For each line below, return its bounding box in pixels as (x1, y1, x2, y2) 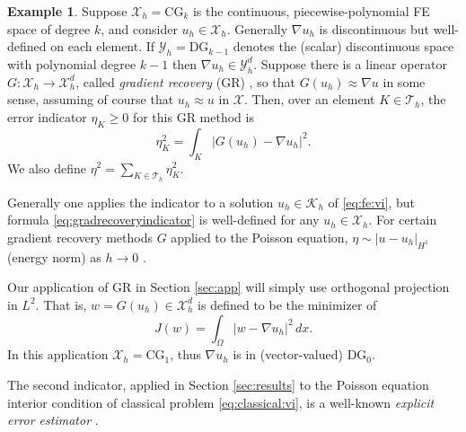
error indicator (7, 107, 87, 126)
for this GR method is (132, 107, 254, 126)
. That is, (35, 295, 87, 313)
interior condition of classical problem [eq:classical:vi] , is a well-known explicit (7, 392, 435, 411)
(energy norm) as (7, 247, 101, 266)
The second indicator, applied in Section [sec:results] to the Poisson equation (7, 375, 429, 393)
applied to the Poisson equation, (171, 227, 348, 246)
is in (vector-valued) (233, 345, 343, 364)
